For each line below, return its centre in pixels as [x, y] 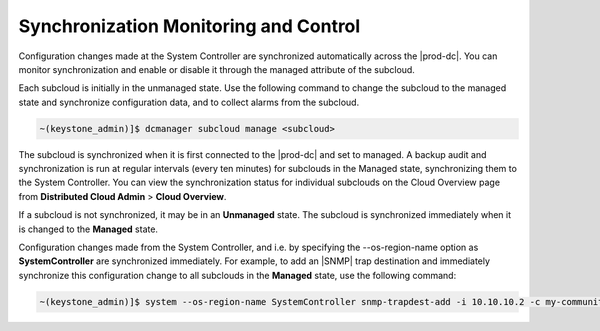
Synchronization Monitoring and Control [189, 26]
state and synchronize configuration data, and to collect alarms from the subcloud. [189, 102]
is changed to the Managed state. [88, 229]
